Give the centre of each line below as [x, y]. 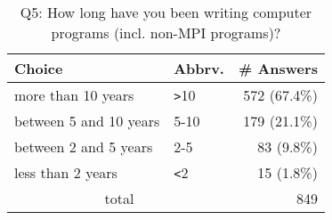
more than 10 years [74, 95]
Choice [39, 68]
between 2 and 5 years [84, 147]
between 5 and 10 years [87, 121]
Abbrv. [199, 68]
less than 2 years [66, 172]
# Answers [278, 68]
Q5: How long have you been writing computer [166, 12]
